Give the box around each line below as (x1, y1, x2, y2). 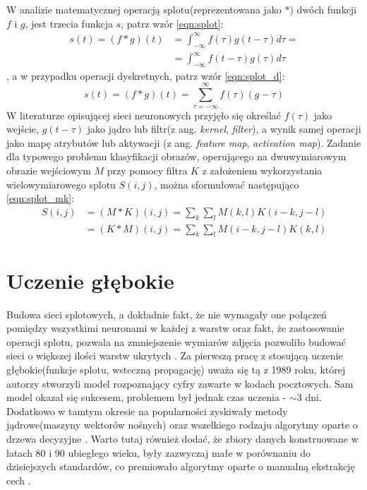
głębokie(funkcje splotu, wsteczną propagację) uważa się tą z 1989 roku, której (6, 361, 346, 376)
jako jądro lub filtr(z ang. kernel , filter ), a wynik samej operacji (87, 121, 361, 136)
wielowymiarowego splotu (6, 177, 116, 191)
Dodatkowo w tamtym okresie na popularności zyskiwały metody (6, 403, 288, 418)
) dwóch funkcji (289, 2, 357, 16)
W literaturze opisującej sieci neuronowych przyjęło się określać (6, 107, 282, 122)
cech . (6, 472, 31, 487)
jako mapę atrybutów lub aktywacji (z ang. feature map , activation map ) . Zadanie (6, 135, 361, 150)
